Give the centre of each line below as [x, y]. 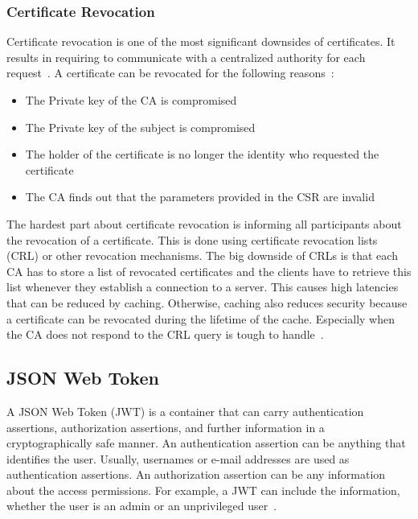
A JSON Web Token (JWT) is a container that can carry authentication [185, 411]
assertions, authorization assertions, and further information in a [166, 427]
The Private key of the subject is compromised [140, 127]
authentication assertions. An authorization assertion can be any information [196, 474]
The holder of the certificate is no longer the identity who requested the [202, 154]
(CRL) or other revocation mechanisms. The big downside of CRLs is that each [202, 255]
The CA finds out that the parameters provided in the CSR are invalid [200, 197]
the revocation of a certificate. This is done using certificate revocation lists [192, 239]
